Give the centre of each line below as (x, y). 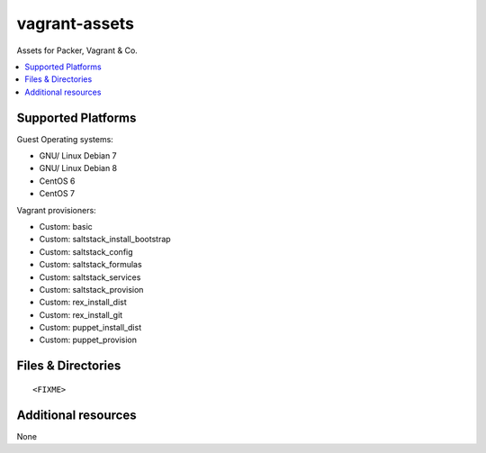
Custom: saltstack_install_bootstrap (105, 240)
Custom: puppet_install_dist (90, 328)
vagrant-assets (76, 23)
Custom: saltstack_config (86, 251)
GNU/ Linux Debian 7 (78, 156)
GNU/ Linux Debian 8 (78, 168)
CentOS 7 (57, 194)
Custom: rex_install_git (81, 314)
